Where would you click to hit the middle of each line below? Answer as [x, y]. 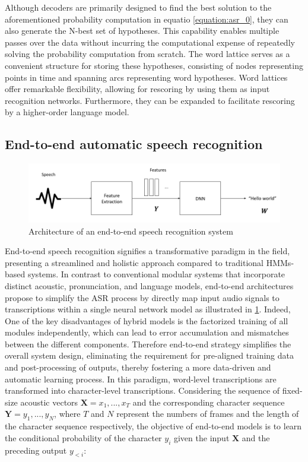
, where [67, 414]
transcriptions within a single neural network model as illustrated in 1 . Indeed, [148, 309]
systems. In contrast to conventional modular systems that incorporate [156, 274]
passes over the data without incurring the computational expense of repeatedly [150, 42]
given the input [201, 437]
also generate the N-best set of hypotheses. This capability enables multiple [142, 31]
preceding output [36, 450]
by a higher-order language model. [67, 112]
